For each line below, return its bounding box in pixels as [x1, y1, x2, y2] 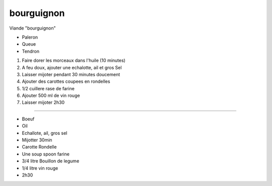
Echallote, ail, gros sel [22, 130, 67, 136]
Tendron [22, 48, 40, 54]
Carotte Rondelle [22, 144, 57, 150]
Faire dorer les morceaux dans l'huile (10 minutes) [22, 58, 126, 64]
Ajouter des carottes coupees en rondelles [22, 78, 110, 85]
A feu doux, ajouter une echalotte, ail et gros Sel [22, 64, 122, 70]
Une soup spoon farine [22, 151, 70, 157]
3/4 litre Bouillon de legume [22, 158, 80, 164]
